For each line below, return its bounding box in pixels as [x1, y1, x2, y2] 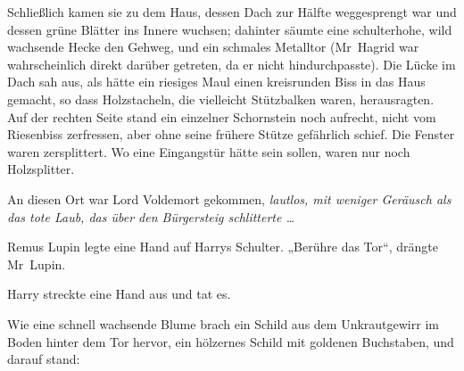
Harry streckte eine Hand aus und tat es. [7, 284, 231, 303]
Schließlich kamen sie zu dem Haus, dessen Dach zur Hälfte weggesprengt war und [7, 3, 457, 21]
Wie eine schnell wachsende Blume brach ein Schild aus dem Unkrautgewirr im [7, 314, 439, 333]
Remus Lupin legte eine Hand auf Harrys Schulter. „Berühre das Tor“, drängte [7, 237, 438, 256]
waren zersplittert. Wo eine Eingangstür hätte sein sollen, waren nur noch [7, 142, 410, 161]
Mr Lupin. [7, 254, 66, 273]
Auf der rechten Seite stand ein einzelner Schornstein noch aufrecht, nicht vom [7, 107, 436, 126]
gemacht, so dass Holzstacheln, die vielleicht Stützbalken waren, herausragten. [7, 89, 435, 108]
